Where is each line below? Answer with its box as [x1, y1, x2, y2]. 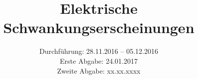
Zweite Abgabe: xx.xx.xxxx [57, 65, 141, 76]
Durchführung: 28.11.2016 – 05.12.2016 [39, 46, 158, 56]
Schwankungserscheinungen [3, 17, 195, 38]
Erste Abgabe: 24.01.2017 [60, 55, 138, 66]
